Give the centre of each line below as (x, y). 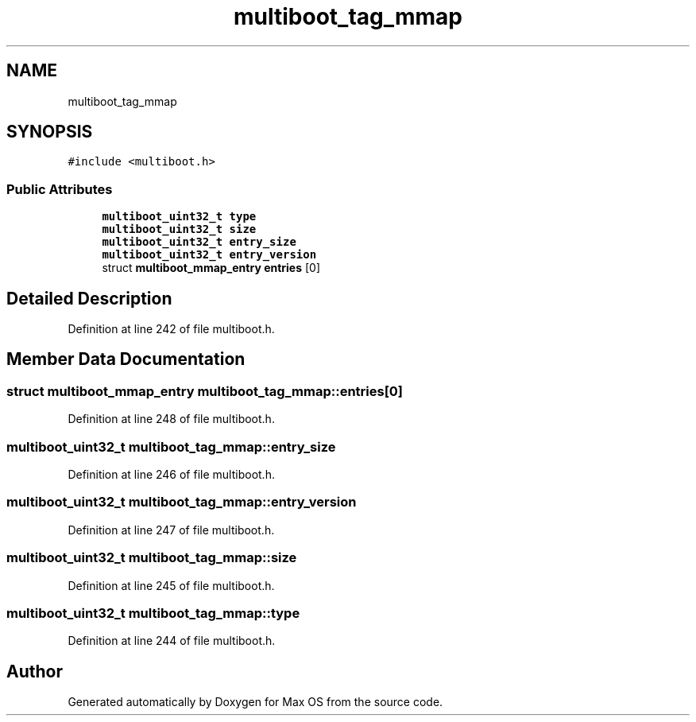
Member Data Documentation (126, 359)
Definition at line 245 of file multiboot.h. (171, 585)
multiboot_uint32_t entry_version (209, 255)
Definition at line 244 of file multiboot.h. (172, 641)
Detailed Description (89, 298)
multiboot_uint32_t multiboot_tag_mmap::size (152, 558)
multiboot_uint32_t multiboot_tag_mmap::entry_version (182, 502)
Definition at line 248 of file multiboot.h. (171, 419)
